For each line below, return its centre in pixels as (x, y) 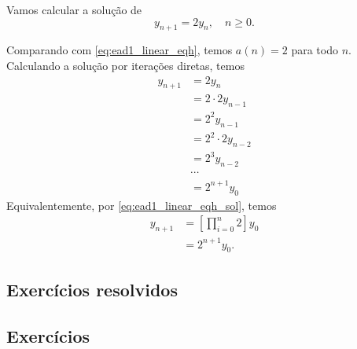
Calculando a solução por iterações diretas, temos (125, 65)
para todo (315, 50)
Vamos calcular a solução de (74, 9)
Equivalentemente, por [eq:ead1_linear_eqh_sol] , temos (142, 205)
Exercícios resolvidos (92, 289)
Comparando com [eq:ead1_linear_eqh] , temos (120, 50)
